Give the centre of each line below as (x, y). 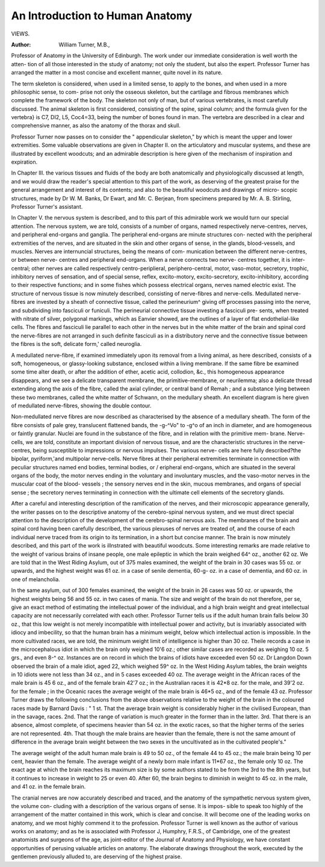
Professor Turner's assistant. (47, 206)
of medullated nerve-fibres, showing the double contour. (81, 406)
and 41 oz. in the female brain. (48, 787)
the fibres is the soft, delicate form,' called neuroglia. (76, 344)
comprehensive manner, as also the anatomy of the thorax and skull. (96, 126)
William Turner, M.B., (84, 45)
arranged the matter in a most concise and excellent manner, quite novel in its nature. (117, 73)
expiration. (24, 162)
